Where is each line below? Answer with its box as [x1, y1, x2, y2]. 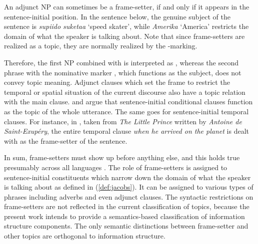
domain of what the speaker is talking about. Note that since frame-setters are [4, 30, 245, 41]
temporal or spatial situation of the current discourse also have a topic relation [4, 86, 245, 97]
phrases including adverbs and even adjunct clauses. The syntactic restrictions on [4, 191, 253, 202]
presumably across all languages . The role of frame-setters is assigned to [4, 162, 227, 172]
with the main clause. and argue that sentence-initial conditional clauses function [4, 96, 253, 107]
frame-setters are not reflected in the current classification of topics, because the [4, 201, 249, 212]
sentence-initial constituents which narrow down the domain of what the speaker [4, 172, 251, 182]
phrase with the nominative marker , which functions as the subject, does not [4, 67, 241, 77]
